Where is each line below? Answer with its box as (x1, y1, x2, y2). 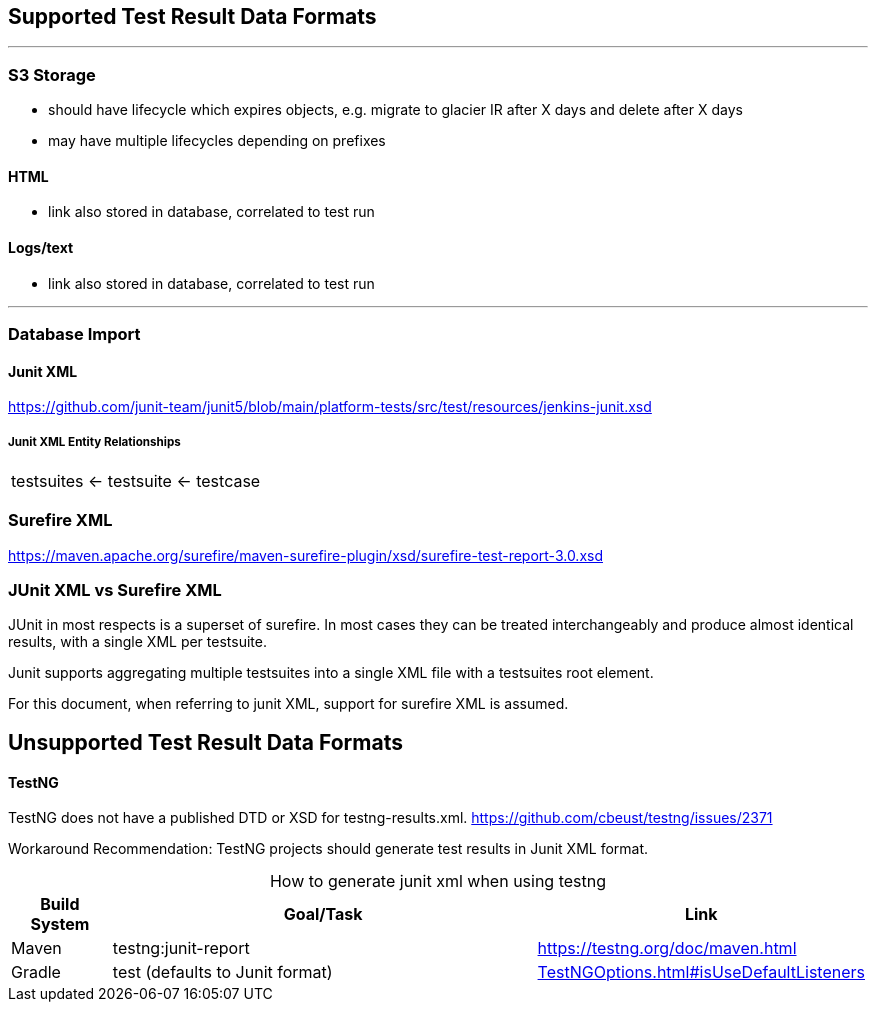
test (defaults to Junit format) (112, 962, 333, 983)
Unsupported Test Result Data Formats (8, 729, 403, 755)
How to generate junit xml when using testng (269, 871, 607, 892)
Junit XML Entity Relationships (8, 434, 181, 449)
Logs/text (8, 239, 74, 256)
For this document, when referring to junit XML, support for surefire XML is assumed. (8, 695, 569, 713)
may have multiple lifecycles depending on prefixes (48, 132, 386, 150)
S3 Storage (8, 64, 96, 85)
